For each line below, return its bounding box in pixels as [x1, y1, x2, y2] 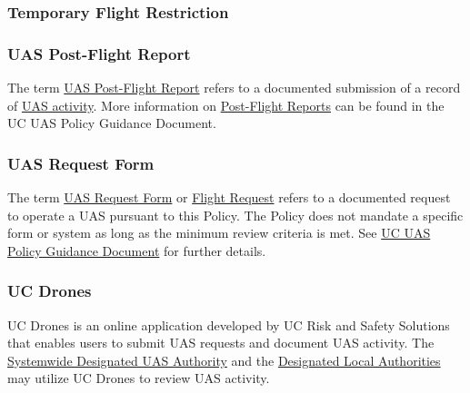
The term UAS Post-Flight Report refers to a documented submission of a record [7, 78, 461, 97]
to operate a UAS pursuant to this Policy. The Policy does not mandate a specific [7, 205, 464, 224]
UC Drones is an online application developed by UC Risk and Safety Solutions [7, 315, 450, 334]
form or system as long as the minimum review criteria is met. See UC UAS [7, 223, 431, 242]
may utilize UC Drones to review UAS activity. [7, 368, 270, 388]
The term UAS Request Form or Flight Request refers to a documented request [7, 188, 451, 207]
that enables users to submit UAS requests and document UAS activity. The [7, 333, 435, 352]
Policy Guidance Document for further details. [7, 241, 266, 260]
